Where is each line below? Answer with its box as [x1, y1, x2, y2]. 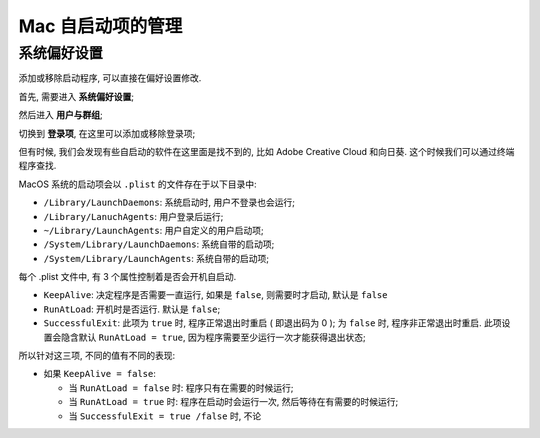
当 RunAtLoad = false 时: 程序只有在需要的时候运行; [68, 381, 294, 394]
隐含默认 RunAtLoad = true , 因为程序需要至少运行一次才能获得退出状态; [60, 331, 366, 343]
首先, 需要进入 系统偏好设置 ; [18, 90, 135, 102]
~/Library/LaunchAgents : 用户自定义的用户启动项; [43, 224, 264, 236]
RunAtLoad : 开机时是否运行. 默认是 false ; [43, 303, 221, 315]
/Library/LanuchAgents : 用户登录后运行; [43, 210, 224, 222]
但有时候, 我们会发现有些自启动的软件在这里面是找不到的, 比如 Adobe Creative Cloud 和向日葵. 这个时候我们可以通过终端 [18, 145, 515, 157]
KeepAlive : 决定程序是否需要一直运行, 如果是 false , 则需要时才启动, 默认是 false [43, 289, 388, 301]
